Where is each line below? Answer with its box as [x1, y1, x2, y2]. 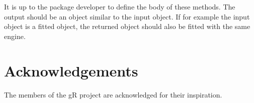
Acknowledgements [4, 60, 138, 80]
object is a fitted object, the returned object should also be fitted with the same [4, 21, 250, 31]
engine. [4, 30, 26, 41]
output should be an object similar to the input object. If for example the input [4, 11, 250, 21]
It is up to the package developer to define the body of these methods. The [4, 1, 235, 11]
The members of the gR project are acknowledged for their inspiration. [4, 89, 222, 99]
